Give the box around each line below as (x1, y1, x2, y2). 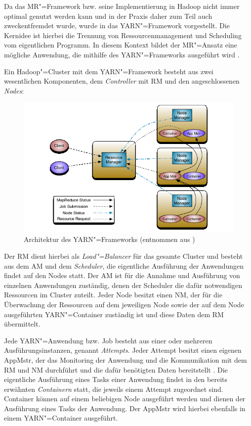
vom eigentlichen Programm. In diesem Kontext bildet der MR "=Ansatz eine (4, 40, 237, 50)
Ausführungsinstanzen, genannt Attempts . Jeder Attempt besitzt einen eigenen (4, 345, 242, 355)
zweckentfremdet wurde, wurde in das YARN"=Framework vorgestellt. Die (4, 20, 230, 31)
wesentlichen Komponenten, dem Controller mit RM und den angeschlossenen (4, 76, 240, 86)
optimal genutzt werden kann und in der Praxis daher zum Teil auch (4, 10, 212, 21)
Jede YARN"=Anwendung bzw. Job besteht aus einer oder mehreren (4, 335, 212, 345)
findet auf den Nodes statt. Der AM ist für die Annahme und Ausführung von (4, 270, 240, 281)
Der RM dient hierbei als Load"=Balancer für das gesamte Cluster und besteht (4, 250, 243, 261)
